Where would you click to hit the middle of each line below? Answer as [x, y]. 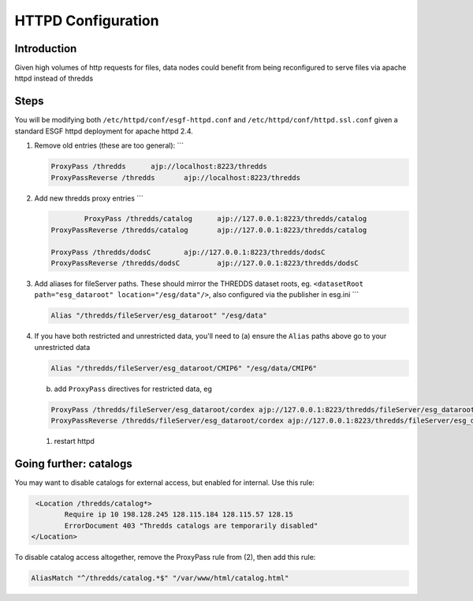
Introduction [46, 49]
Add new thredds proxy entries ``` [89, 198]
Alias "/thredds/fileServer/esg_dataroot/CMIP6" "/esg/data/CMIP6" [184, 368]
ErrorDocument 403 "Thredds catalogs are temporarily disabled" [191, 526]
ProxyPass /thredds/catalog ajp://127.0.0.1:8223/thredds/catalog [225, 219]
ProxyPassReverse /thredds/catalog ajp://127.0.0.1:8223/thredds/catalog [209, 230]
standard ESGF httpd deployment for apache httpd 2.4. [104, 131]
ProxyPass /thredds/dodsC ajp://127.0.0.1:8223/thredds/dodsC [188, 252]
